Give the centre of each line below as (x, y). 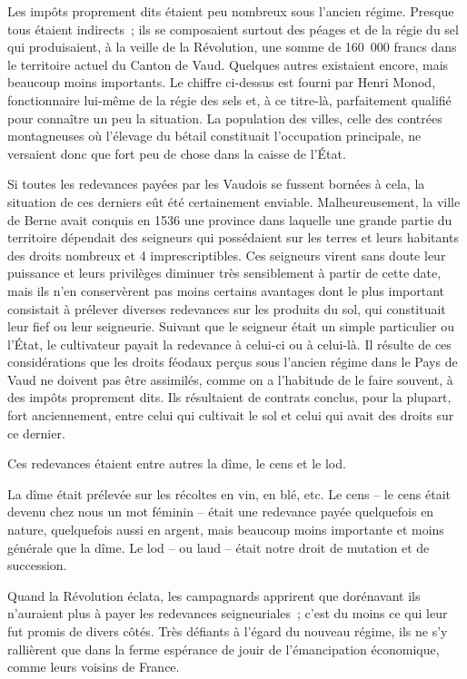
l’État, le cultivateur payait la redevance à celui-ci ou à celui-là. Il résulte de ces (229, 344)
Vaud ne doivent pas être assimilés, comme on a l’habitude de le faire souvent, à (230, 379)
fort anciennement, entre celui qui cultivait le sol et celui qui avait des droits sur (231, 415)
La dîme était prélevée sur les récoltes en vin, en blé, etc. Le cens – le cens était (229, 493)
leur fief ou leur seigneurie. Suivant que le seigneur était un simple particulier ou (231, 326)
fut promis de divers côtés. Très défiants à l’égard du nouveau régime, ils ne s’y (228, 631)
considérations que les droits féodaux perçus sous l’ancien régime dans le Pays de (233, 362)
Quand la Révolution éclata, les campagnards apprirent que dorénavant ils (214, 595)
